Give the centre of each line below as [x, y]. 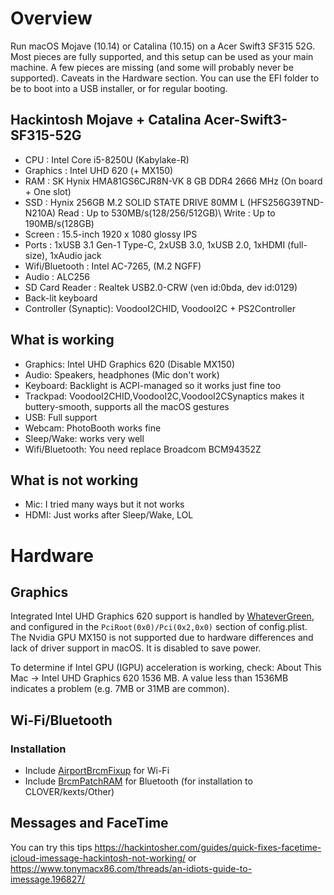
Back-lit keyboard [61, 298]
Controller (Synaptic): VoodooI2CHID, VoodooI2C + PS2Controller [160, 308]
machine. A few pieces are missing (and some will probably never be [152, 67]
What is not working [74, 480]
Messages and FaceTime [89, 823]
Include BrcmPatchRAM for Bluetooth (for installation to [138, 781]
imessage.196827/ [48, 879]
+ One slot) [48, 191]
